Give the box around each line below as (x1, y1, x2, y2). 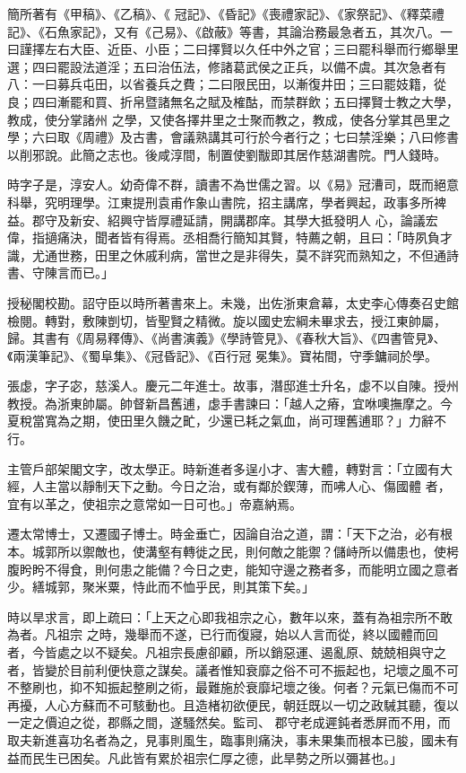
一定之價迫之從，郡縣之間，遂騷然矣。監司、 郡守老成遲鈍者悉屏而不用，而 (7, 713, 451, 732)
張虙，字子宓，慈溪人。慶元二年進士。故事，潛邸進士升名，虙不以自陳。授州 (7, 376, 459, 395)
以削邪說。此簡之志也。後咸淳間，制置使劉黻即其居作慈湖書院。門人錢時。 (7, 145, 446, 163)
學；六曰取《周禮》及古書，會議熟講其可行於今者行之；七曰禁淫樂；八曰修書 (7, 127, 459, 146)
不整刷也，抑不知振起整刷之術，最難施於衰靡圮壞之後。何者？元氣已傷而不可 (7, 678, 459, 697)
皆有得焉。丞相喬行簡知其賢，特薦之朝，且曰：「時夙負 (119, 228, 440, 247)
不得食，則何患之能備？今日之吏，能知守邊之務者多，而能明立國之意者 (44, 559, 459, 578)
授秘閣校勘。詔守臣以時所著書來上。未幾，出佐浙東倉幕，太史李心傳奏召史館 (7, 293, 459, 312)
